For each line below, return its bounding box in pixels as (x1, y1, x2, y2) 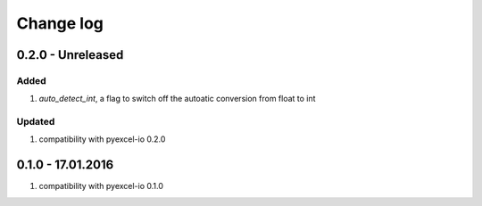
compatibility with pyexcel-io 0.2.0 (38, 134, 166, 144)
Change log (16, 13, 104, 33)
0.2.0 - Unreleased (16, 47, 124, 62)
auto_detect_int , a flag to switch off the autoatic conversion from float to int (38, 94, 316, 104)
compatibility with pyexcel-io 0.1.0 (38, 181, 164, 192)
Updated (16, 116, 55, 128)
